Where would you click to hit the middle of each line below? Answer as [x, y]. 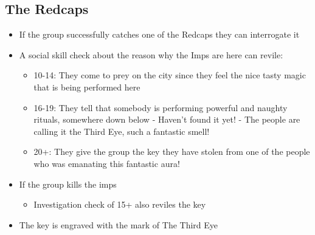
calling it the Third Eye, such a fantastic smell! [122, 131]
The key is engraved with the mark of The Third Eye [119, 224]
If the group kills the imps [68, 184]
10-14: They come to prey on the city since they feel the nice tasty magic [170, 75]
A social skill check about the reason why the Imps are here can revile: [151, 54]
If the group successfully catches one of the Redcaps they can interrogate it [159, 34]
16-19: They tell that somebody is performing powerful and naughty [161, 107]
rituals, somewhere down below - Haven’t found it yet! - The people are [167, 119]
